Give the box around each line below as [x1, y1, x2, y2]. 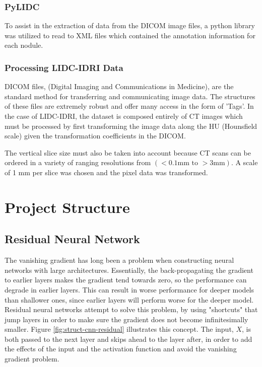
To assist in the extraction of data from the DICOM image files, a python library [5, 20, 255, 31]
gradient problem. [5, 353, 59, 364]
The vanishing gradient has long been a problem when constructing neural [5, 255, 234, 265]
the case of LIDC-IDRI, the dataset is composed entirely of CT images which [5, 111, 243, 121]
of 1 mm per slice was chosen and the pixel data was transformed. [5, 167, 208, 177]
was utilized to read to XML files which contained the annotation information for [5, 30, 255, 40]
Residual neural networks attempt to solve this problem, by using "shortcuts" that [5, 304, 258, 315]
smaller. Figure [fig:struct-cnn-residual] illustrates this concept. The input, [5, 324, 234, 334]
